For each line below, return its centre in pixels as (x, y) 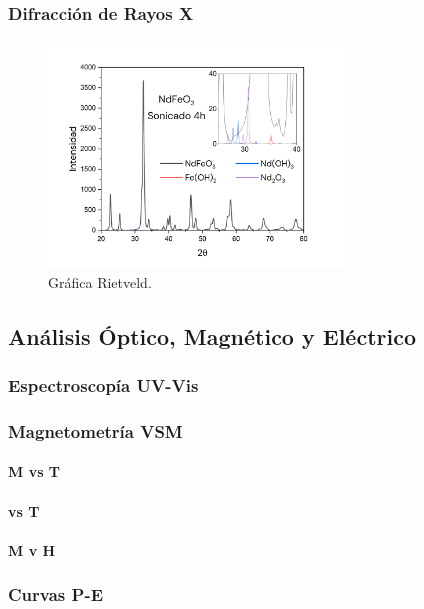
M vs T (34, 471)
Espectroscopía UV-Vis (103, 385)
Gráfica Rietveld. (100, 281)
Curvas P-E (56, 594)
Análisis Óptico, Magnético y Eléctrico (212, 335)
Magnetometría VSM (95, 430)
